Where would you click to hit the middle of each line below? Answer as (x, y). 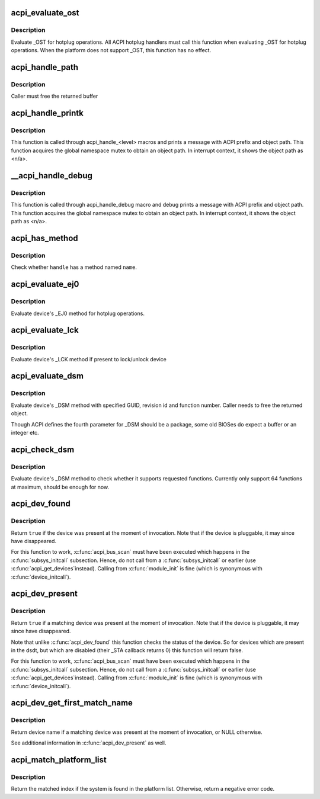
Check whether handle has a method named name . (74, 267)
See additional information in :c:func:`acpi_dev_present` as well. (89, 743)
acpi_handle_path (45, 67)
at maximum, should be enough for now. (60, 487)
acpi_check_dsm (43, 449)
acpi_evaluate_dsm (47, 376)
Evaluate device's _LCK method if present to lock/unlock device (89, 359)
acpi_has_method (44, 238)
